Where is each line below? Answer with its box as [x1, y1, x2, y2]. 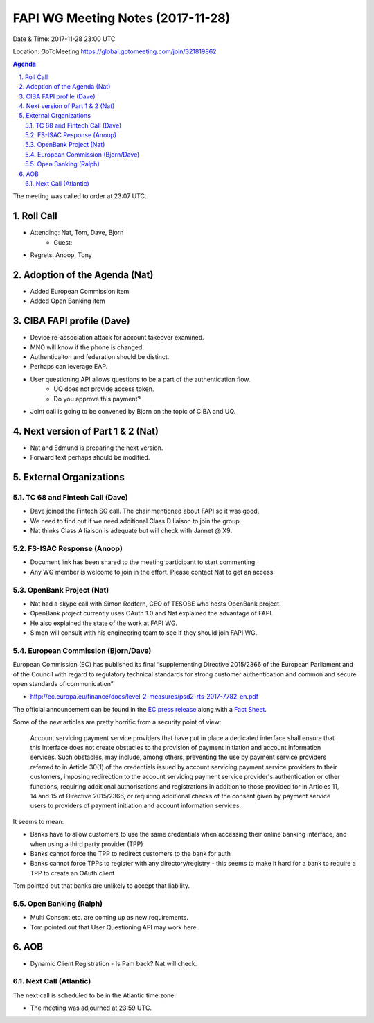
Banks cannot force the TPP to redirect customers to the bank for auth [30, 849, 231, 857]
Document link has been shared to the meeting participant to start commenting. [30, 558, 258, 566]
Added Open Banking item [30, 297, 105, 305]
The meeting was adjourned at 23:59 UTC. [30, 1004, 152, 1012]
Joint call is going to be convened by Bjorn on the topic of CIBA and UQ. [30, 408, 236, 416]
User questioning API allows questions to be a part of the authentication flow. [30, 375, 251, 383]
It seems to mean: [12, 817, 64, 825]
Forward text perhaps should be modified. [30, 453, 150, 462]
